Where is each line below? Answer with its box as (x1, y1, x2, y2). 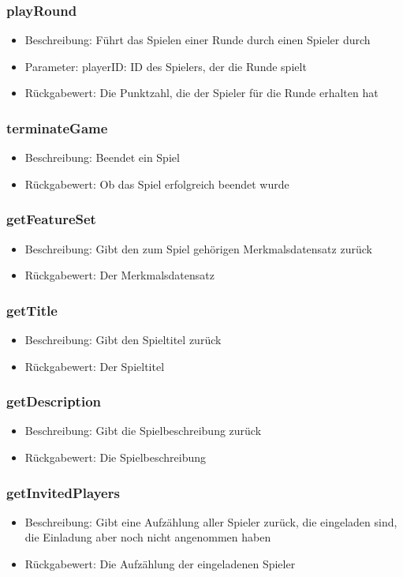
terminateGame (6, 118, 108, 137)
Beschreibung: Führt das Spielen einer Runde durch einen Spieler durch (24, 32, 371, 48)
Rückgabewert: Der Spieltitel (24, 358, 165, 374)
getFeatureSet (6, 209, 96, 229)
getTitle (6, 300, 58, 320)
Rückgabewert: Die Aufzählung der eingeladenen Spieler (24, 556, 296, 572)
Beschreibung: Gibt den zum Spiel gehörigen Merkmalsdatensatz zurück (24, 240, 372, 257)
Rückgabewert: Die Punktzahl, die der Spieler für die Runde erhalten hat (24, 84, 379, 101)
